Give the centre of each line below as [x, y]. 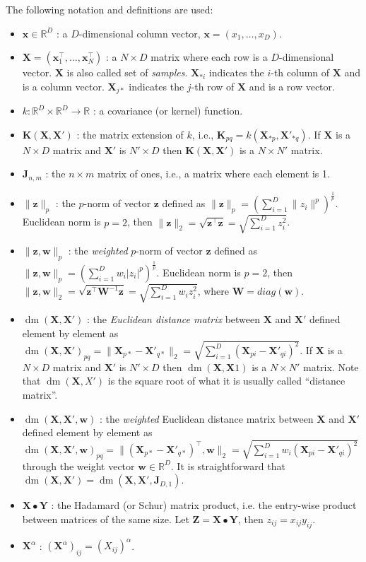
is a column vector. [63, 86]
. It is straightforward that [228, 466]
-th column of [300, 72]
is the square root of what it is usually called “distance [226, 381]
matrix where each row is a [209, 57]
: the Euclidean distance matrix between [174, 319]
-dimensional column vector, [140, 33]
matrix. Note [331, 367]
